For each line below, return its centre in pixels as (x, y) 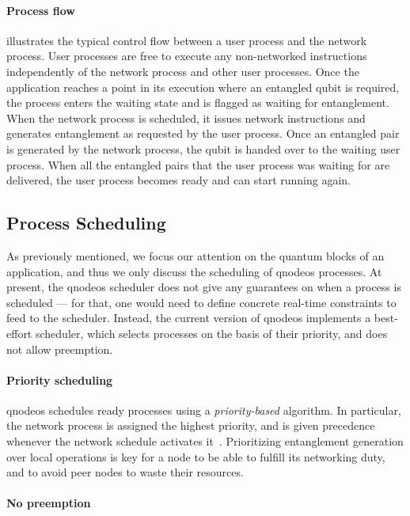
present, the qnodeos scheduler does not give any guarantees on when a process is (204, 287)
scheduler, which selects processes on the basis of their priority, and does (211, 333)
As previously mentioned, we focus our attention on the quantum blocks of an (196, 255)
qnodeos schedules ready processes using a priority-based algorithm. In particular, (204, 410)
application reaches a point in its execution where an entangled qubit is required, (203, 87)
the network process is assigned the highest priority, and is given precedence (191, 425)
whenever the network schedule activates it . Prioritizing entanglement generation (205, 441)
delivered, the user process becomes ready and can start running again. (179, 180)
